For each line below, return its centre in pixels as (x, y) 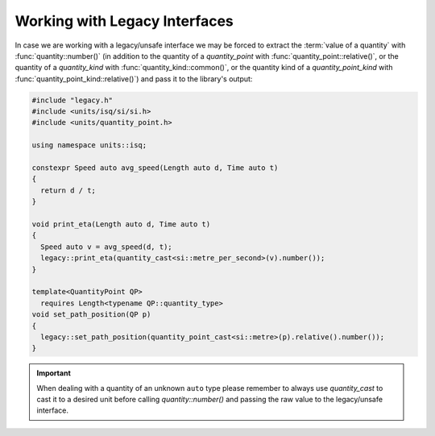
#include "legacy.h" (72, 100)
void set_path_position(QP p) (91, 315)
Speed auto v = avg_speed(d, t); (106, 247)
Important (54, 373)
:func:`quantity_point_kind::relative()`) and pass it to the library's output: (134, 79)
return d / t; (68, 190)
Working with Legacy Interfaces (124, 21)
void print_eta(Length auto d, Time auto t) (121, 224)
